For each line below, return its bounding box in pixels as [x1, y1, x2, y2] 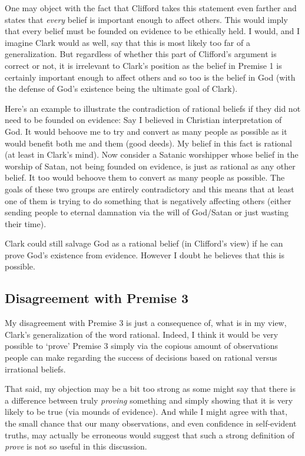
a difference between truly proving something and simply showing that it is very [5, 394, 293, 406]
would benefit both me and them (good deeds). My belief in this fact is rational [5, 137, 292, 149]
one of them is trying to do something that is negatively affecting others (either [5, 194, 291, 207]
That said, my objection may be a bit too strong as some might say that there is [5, 382, 296, 395]
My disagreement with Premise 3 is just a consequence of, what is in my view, [5, 317, 287, 329]
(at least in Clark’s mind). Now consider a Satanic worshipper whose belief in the [5, 148, 299, 161]
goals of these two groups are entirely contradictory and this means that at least [5, 182, 294, 195]
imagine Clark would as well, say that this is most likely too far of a [5, 36, 250, 48]
